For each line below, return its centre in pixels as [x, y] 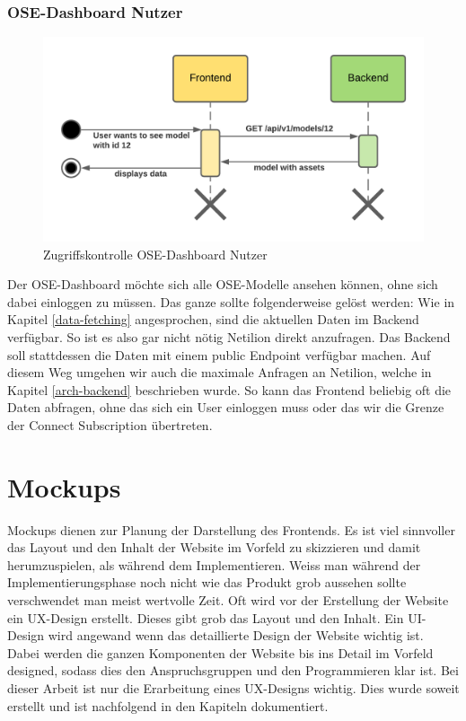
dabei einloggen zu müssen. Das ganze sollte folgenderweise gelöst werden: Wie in [231, 301]
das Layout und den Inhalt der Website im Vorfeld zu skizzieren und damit [214, 547]
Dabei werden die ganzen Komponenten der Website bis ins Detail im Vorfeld [220, 652]
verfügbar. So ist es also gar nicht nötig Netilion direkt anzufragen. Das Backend [229, 336]
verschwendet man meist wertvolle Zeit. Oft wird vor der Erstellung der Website [228, 599]
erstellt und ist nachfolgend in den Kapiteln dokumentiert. [168, 705]
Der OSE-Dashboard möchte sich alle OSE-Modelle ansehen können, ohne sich [223, 284]
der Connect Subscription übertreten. [110, 424]
